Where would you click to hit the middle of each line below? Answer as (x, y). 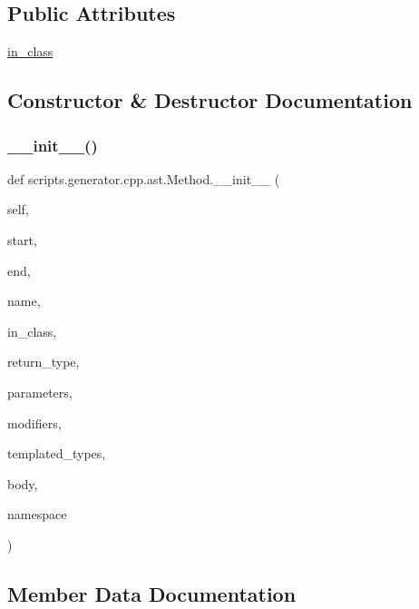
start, (22, 239)
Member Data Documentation (152, 593)
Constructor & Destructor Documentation (210, 100)
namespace (37, 514)
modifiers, (34, 422)
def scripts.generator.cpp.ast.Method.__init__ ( (144, 178)
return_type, (44, 362)
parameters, (40, 392)
